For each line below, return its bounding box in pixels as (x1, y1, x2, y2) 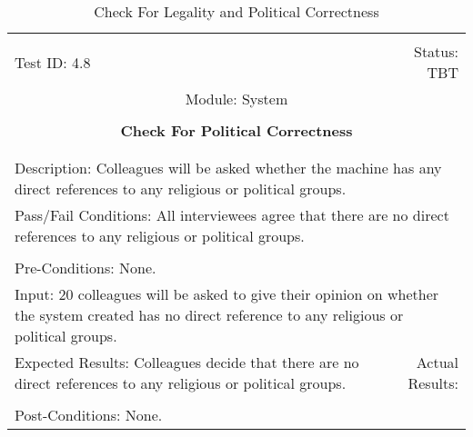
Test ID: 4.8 (15, 51, 91, 73)
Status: (414, 41, 458, 62)
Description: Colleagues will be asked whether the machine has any (15, 157, 442, 178)
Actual (416, 352, 458, 372)
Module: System (185, 88, 288, 109)
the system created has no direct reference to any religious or (15, 304, 404, 325)
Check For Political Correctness (120, 120, 353, 141)
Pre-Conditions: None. (15, 257, 156, 278)
